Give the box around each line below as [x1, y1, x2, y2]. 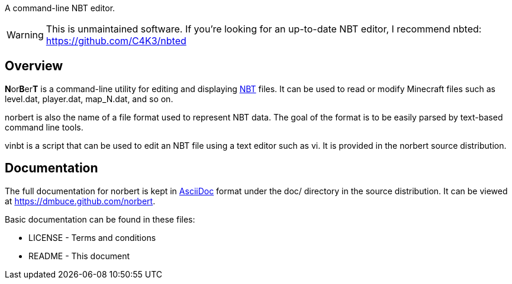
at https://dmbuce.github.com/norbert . [5, 195, 156, 206]
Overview [5, 58, 63, 74]
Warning [7, 29, 44, 41]
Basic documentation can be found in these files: [5, 214, 195, 224]
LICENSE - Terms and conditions [28, 232, 156, 243]
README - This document [28, 250, 130, 261]
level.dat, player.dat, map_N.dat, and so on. [5, 93, 173, 104]
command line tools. [5, 122, 83, 132]
